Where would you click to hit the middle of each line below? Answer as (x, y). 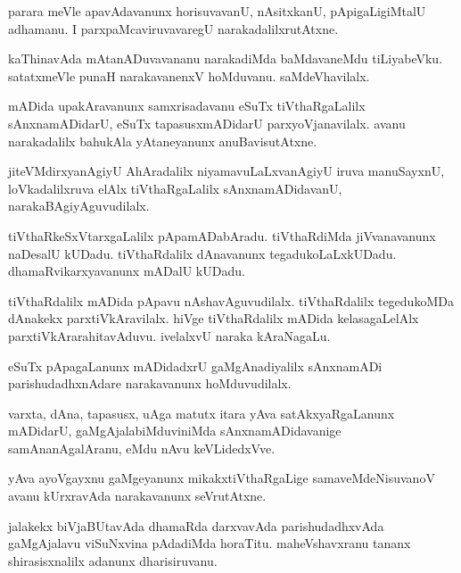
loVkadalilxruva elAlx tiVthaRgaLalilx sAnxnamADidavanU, (175, 188)
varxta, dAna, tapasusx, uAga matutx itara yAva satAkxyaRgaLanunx (202, 413)
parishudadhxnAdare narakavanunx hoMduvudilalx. (150, 383)
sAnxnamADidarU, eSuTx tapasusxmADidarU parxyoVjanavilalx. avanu (207, 123)
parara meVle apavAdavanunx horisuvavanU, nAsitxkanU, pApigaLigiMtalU (217, 11)
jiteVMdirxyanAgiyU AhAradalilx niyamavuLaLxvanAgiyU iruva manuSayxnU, (226, 171)
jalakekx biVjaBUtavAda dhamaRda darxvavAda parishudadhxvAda (196, 525)
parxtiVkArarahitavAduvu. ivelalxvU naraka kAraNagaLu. (169, 335)
